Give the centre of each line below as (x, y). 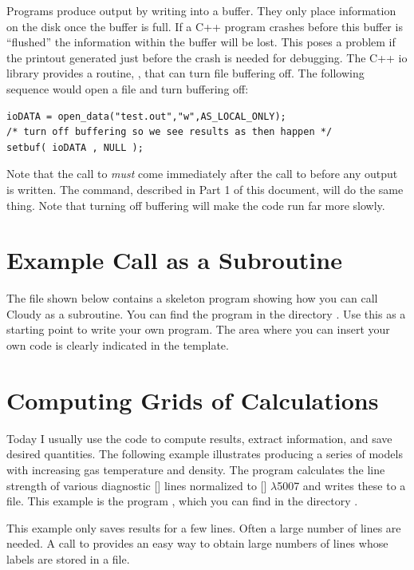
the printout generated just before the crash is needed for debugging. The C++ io (207, 57)
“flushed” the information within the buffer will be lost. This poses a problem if (201, 42)
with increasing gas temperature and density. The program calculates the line (196, 469)
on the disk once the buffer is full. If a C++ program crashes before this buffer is (205, 26)
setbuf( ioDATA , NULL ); (75, 147)
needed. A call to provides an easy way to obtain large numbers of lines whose (197, 543)
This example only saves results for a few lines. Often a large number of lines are (204, 527)
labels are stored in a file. (68, 558)
